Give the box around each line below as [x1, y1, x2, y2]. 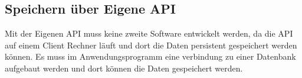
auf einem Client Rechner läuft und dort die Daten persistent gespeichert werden [5, 38, 297, 51]
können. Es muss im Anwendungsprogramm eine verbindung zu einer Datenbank [5, 50, 296, 63]
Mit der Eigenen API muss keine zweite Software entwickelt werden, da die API [5, 27, 293, 40]
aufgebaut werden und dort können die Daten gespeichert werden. [5, 61, 243, 74]
